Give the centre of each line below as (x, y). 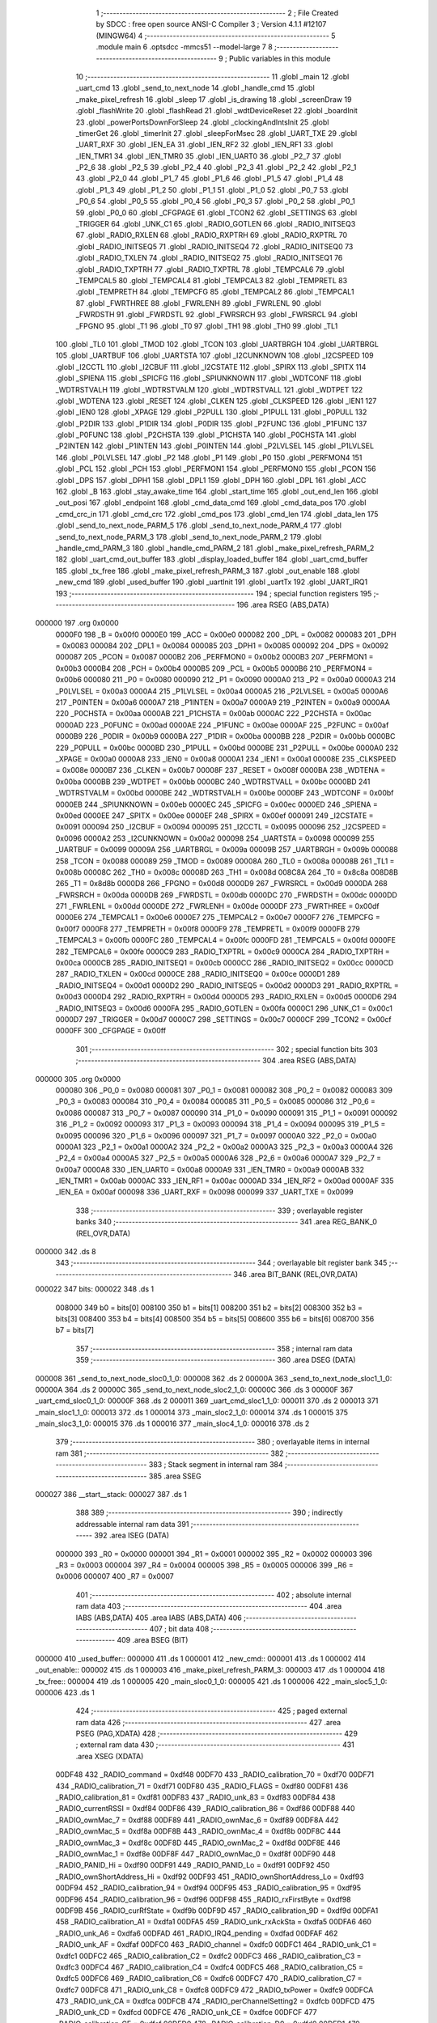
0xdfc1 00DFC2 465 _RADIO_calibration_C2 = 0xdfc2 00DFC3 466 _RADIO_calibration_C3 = (208, 1956)
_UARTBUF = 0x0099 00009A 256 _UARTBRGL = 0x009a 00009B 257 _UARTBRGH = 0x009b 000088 (227, 850)
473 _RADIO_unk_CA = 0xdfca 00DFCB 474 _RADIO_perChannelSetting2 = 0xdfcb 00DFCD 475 (215, 2001)
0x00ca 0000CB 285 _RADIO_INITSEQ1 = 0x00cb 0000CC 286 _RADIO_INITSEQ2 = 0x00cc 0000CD (225, 963)
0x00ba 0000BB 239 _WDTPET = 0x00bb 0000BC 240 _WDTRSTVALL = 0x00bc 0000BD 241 (213, 782)
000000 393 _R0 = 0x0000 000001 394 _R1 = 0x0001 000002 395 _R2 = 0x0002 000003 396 (214, 1554)
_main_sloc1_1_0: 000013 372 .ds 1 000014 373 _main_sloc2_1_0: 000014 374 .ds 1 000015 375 (191, 1412)
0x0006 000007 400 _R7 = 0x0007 (115, 1576)
